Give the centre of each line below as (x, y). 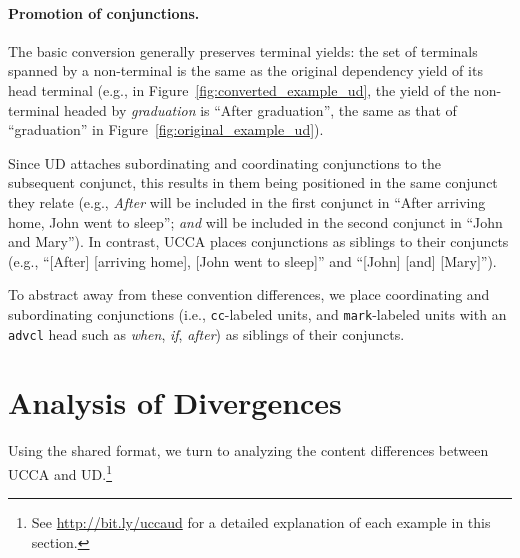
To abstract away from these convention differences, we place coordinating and (249, 294)
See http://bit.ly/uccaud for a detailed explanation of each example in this (261, 522)
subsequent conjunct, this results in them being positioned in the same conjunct (253, 182)
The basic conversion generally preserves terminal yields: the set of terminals (243, 50)
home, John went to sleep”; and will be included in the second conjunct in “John (255, 221)
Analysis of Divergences (175, 402)
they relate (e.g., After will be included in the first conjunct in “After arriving (247, 201)
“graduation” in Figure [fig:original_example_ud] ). (166, 129)
